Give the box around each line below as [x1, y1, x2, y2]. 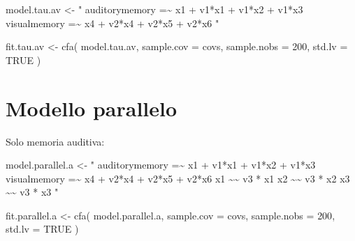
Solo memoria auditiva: [6, 134, 105, 148]
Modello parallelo [6, 93, 177, 122]
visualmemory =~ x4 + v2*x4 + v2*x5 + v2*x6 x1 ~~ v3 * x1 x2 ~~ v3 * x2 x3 [6, 171, 350, 185]
